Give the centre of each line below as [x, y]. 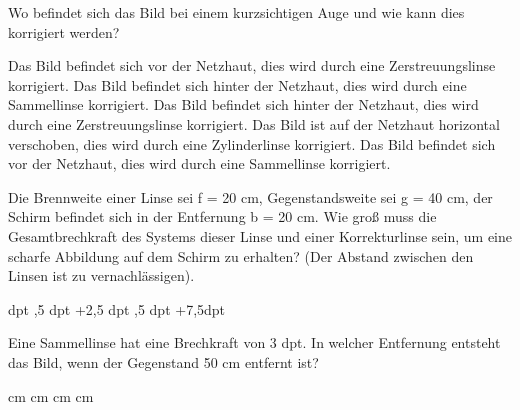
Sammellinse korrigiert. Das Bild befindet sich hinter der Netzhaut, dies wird [243, 104]
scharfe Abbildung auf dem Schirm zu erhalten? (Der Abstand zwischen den [241, 255]
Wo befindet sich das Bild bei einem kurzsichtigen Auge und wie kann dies [236, 12]
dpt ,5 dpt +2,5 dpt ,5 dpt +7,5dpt [117, 308]
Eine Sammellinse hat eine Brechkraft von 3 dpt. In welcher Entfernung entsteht [254, 342]
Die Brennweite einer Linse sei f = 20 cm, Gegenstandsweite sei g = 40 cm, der [250, 196]
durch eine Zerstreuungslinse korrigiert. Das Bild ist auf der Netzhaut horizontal [254, 123]
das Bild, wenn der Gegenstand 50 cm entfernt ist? [163, 361]
